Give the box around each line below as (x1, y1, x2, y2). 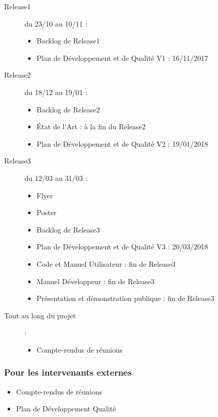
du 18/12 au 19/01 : (25, 86, 87, 97)
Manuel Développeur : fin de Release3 (36, 275, 155, 286)
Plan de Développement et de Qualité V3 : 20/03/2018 (36, 241, 208, 252)
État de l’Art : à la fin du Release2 (36, 121, 146, 132)
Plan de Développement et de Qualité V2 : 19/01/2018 (36, 138, 208, 149)
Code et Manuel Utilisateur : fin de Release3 (36, 258, 176, 269)
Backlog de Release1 (36, 35, 100, 46)
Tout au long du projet (4, 310, 76, 320)
